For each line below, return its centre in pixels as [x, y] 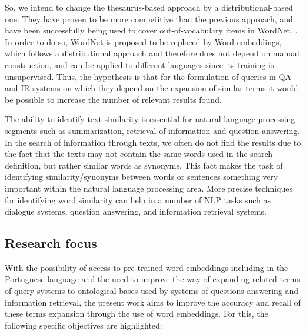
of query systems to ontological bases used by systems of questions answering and [152, 291]
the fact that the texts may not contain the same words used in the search [139, 154]
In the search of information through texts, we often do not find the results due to [153, 142]
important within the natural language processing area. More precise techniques [149, 188]
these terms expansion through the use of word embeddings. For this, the [137, 314]
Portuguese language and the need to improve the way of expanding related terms [152, 279]
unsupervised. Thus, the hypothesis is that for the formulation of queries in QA [148, 76]
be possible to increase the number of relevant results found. [113, 99]
